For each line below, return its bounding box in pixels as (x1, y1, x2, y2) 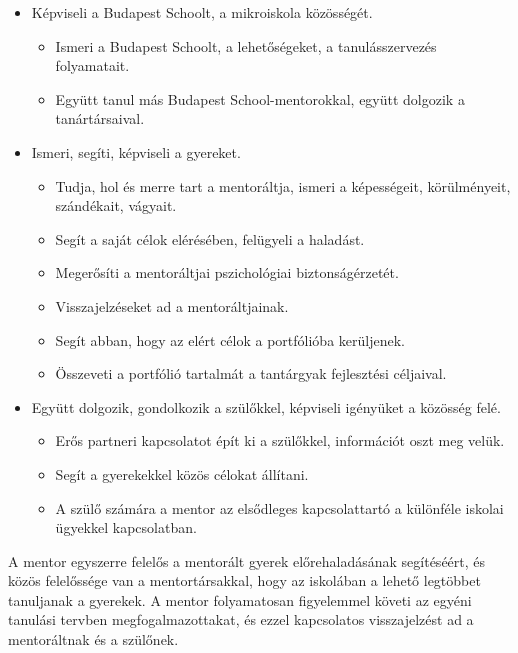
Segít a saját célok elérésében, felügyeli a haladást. (55, 228, 365, 249)
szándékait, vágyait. (55, 195, 177, 216)
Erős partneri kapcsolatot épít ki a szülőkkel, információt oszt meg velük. (55, 430, 505, 451)
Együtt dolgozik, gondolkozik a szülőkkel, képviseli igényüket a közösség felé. (31, 396, 501, 417)
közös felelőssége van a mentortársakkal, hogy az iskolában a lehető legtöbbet (8, 570, 481, 591)
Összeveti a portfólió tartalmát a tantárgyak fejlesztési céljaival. (55, 363, 447, 384)
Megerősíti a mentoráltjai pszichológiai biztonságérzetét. (55, 262, 399, 283)
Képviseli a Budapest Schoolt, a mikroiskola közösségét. (31, 2, 373, 22)
